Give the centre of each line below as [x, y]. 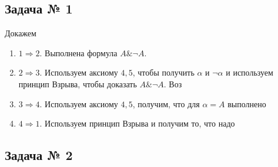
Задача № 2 [39, 155]
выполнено [247, 103]
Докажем [21, 33]
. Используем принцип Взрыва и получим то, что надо [137, 123]
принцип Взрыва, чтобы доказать [78, 83]
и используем [249, 72]
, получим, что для [166, 103]
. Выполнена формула [78, 52]
